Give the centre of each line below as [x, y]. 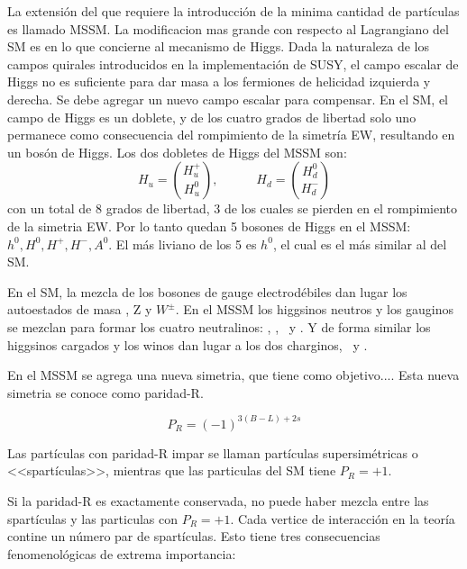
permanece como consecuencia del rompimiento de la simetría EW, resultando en [231, 135]
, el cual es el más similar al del [360, 244]
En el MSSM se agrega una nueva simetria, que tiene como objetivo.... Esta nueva [233, 375]
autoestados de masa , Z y [80, 309]
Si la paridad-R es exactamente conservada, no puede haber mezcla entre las [218, 500]
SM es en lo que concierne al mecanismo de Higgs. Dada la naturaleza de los [218, 46]
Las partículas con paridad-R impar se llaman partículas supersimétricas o [213, 452]
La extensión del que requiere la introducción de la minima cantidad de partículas [233, 11]
